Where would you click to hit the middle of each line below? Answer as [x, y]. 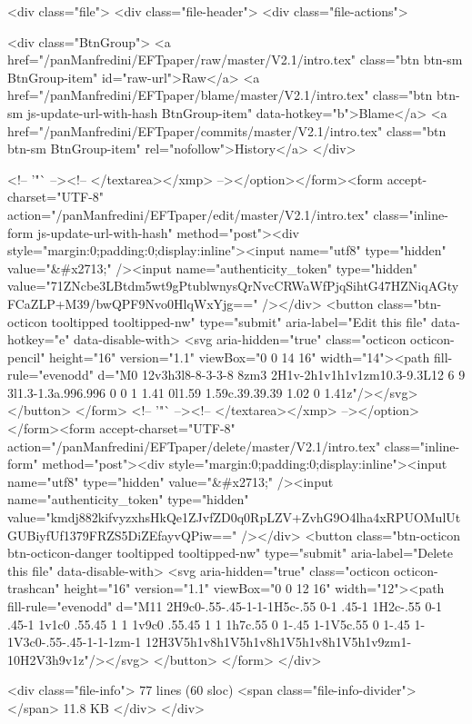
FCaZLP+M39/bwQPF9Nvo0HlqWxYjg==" [133, 303]
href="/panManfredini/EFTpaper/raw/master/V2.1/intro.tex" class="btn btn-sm [235, 60]
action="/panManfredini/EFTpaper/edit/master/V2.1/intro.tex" [188, 214]
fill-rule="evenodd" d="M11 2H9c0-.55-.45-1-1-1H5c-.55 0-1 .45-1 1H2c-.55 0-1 [225, 606]
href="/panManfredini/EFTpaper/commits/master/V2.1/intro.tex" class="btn [227, 130]
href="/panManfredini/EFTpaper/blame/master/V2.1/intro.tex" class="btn [220, 95]
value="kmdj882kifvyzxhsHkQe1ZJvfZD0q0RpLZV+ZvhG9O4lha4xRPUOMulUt [234, 517]
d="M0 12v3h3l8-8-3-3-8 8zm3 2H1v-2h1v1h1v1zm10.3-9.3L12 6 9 [281, 375]
